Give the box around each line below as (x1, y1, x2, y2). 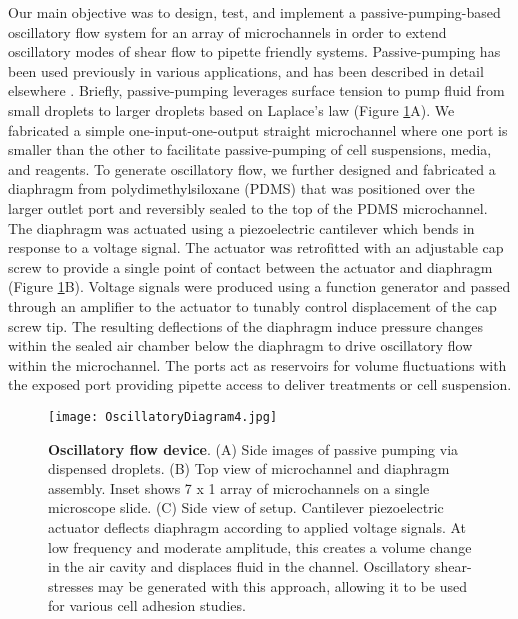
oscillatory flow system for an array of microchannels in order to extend (8, 21, 447, 42)
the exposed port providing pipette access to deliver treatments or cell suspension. (8, 374, 512, 395)
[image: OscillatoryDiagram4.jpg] (48, 409, 278, 424)
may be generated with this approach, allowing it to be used (98, 575, 467, 596)
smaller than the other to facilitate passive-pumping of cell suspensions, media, (8, 139, 492, 160)
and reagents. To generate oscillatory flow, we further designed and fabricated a (8, 158, 496, 179)
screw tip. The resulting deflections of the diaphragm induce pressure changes (8, 315, 484, 336)
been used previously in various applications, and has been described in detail (8, 60, 484, 81)
